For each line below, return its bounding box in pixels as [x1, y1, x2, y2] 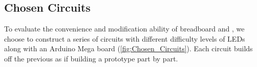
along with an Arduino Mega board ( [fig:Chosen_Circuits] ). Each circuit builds [4, 43, 253, 54]
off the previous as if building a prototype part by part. [4, 53, 178, 63]
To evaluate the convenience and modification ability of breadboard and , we [4, 23, 245, 34]
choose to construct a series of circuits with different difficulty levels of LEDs [4, 33, 245, 44]
